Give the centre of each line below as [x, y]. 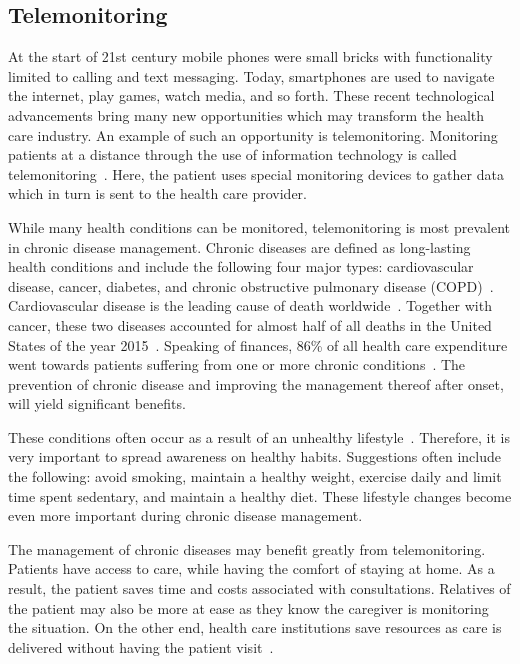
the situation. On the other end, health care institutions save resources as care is [255, 627]
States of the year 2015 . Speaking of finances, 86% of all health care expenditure [258, 344]
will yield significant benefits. [97, 403]
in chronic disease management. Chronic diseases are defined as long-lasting [239, 246]
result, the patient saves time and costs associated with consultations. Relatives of [259, 588]
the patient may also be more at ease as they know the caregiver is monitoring [248, 607]
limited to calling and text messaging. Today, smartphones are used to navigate [251, 75]
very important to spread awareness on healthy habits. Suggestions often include [254, 456]
